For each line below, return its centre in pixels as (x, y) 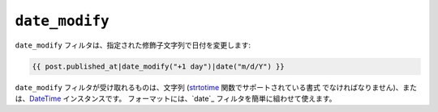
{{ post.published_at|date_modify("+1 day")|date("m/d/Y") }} (158, 66)
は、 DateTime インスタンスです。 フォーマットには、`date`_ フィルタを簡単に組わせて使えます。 (176, 98)
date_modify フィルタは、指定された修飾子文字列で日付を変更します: (133, 45)
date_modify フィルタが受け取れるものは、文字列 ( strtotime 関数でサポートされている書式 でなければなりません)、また (216, 87)
